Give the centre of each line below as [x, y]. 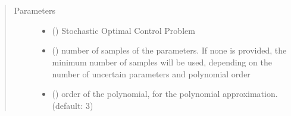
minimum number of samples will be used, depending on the [162, 62]
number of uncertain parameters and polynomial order [151, 73]
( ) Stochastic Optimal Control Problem [123, 30]
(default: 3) [73, 105]
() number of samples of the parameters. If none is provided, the [169, 50]
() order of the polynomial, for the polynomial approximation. [165, 94]
